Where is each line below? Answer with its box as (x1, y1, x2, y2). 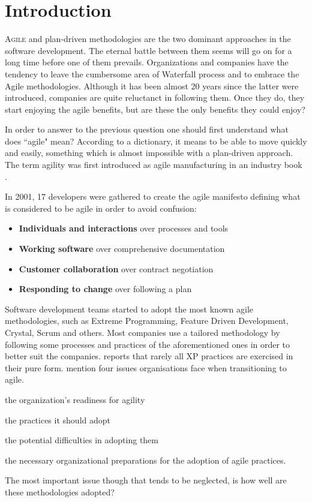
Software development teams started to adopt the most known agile (5, 302, 254, 315)
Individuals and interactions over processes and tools (19, 222, 229, 235)
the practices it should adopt (5, 413, 110, 426)
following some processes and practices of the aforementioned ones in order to (5, 338, 290, 350)
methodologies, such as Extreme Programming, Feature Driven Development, (5, 314, 289, 327)
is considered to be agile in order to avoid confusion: (5, 202, 197, 214)
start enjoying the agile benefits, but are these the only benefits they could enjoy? (5, 103, 305, 115)
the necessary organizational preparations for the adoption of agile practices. (5, 453, 286, 466)
